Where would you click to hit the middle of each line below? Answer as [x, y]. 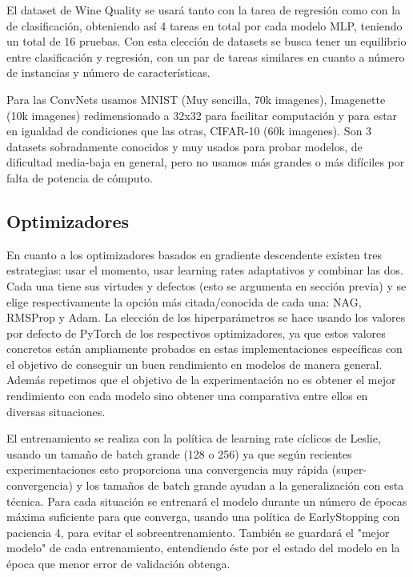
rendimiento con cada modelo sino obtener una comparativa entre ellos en [187, 396]
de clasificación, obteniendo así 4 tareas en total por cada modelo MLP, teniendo [204, 25]
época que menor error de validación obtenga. [118, 564]
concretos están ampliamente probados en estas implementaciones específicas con [204, 349]
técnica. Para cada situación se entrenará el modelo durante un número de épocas [207, 501]
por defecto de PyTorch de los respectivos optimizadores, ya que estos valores [196, 333]
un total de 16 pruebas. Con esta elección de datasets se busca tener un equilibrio [206, 41]
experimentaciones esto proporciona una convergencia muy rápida [168, 469]
